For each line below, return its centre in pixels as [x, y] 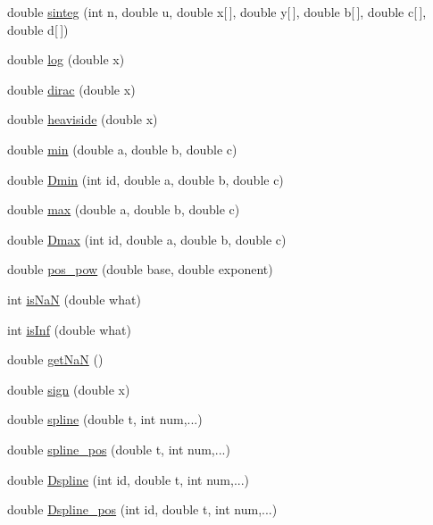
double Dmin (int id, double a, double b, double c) [146, 179]
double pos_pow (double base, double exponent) [140, 269]
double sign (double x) [69, 389]
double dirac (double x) [71, 89]
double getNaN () [55, 359]
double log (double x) [66, 59]
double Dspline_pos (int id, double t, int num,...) [142, 509]
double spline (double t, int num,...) [105, 419]
